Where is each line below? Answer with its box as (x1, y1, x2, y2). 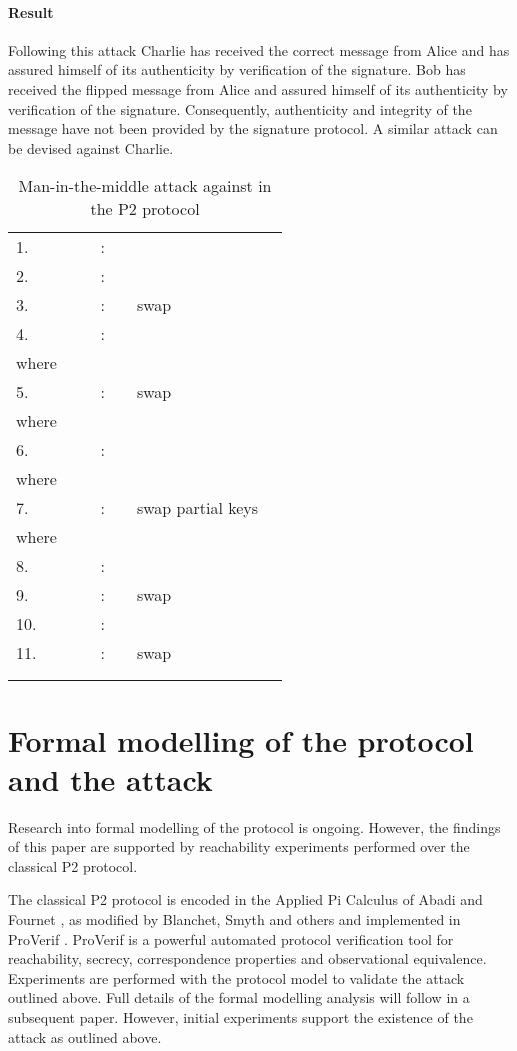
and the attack (8, 758, 213, 799)
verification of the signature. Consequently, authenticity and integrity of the (8, 98, 472, 119)
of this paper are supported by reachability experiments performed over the (8, 836, 470, 857)
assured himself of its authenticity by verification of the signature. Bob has (8, 59, 466, 80)
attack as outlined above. (8, 1026, 162, 1047)
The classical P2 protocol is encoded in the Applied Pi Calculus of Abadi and (8, 889, 483, 910)
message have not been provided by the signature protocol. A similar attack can (8, 118, 498, 139)
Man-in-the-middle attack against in (18, 174, 272, 198)
